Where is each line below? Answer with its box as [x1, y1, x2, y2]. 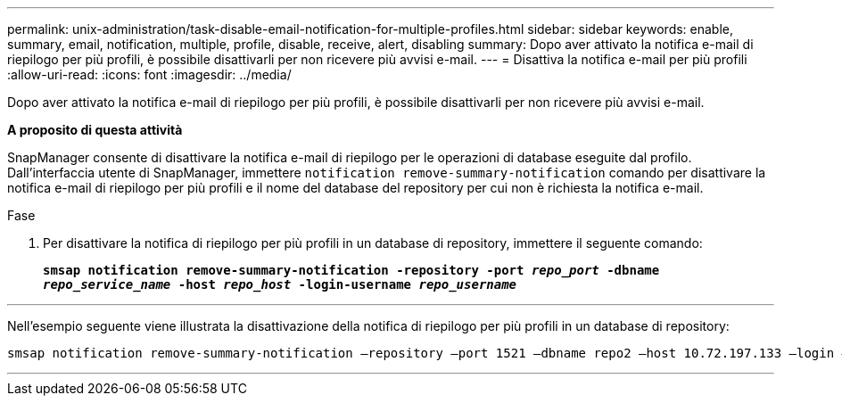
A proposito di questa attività [7, 122, 183, 137]
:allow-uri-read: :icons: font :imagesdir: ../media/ [7, 67, 292, 82]
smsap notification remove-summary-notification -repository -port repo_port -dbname [43, 263, 660, 277]
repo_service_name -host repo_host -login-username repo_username [43, 277, 517, 292]
